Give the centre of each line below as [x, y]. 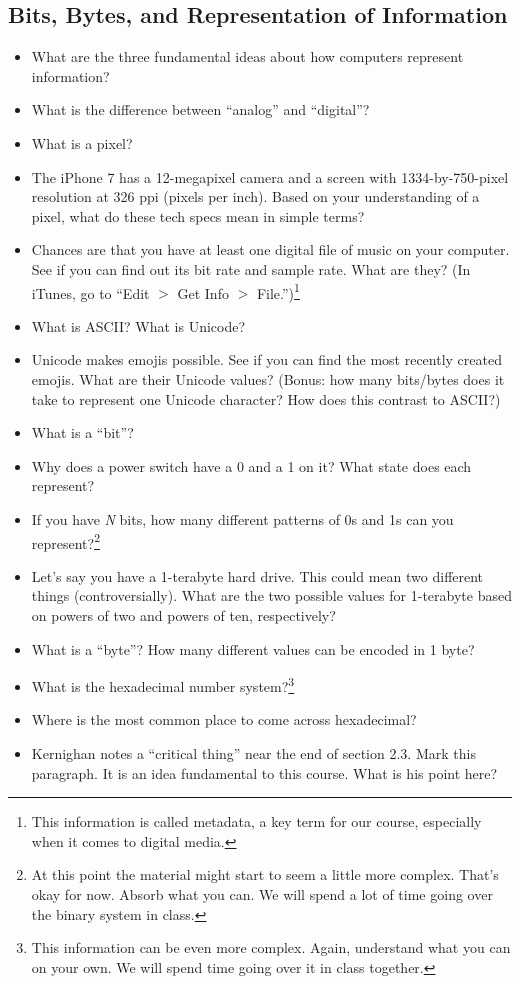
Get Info [203, 292]
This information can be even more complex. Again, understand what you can [271, 947]
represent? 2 [66, 541]
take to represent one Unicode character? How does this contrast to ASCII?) [266, 398]
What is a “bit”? [82, 432]
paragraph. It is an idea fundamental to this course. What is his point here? [264, 772]
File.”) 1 [278, 291]
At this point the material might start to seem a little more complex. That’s [265, 874]
